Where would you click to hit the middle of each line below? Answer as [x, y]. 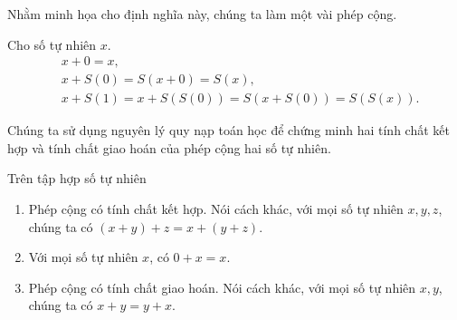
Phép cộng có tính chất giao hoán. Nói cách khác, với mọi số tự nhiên [222, 287]
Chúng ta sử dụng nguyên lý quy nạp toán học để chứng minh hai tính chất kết [228, 130]
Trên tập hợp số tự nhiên [77, 178]
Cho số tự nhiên [52, 44]
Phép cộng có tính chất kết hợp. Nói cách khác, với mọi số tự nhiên [216, 209]
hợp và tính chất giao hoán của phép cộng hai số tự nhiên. [169, 147]
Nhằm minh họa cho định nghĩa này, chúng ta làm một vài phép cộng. [202, 14]
